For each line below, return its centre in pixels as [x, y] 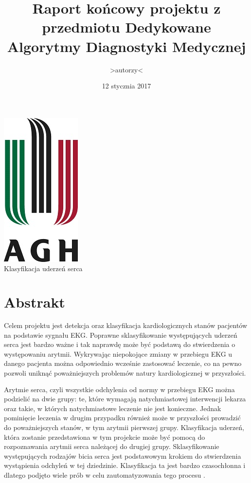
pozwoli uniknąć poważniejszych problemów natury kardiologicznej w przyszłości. [125, 372]
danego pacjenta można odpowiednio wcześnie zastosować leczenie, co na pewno [123, 363]
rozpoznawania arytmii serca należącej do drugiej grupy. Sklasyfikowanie [112, 446]
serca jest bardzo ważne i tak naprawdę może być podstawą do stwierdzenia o [120, 344]
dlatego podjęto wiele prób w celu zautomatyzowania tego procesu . [105, 474]
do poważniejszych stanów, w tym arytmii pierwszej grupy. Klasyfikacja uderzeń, [124, 427]
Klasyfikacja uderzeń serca [43, 268]
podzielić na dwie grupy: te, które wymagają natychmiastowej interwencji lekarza [125, 399]
